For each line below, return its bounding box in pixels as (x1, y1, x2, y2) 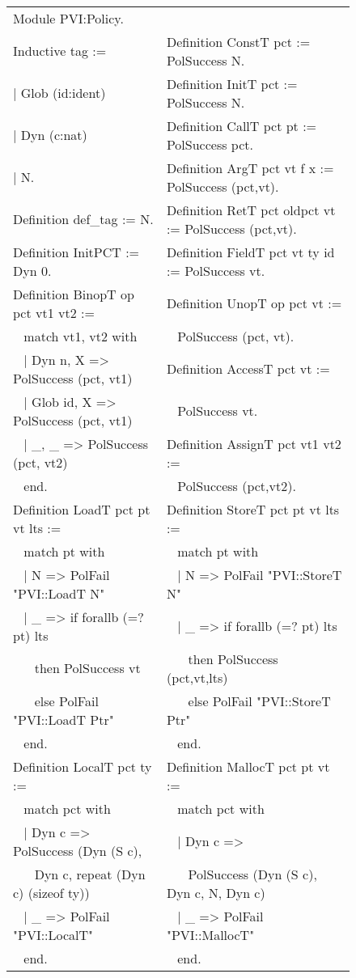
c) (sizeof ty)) (13, 883, 90, 902)
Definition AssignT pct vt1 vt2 (166, 434, 341, 453)
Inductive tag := (13, 41, 107, 61)
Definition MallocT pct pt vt (166, 756, 330, 776)
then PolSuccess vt (34, 658, 141, 678)
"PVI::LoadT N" (13, 583, 105, 603)
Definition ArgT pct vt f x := (166, 158, 334, 177)
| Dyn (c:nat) (13, 125, 87, 145)
